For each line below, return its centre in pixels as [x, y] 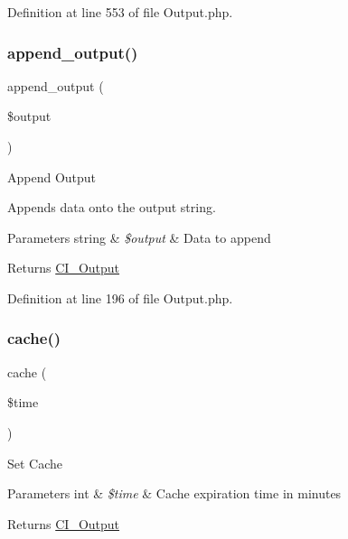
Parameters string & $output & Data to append [139, 237]
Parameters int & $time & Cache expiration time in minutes [174, 493]
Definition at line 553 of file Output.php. [120, 12]
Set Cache [35, 463]
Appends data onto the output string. [112, 207]
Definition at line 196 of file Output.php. [120, 297]
